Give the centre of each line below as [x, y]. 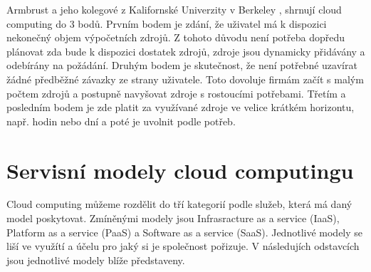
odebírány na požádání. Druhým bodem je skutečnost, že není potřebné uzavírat [182, 65]
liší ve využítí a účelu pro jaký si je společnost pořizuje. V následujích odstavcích [183, 246]
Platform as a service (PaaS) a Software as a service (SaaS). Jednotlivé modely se [185, 232]
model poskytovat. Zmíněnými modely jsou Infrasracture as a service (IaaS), [173, 218]
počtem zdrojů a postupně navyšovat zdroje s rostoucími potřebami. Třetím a [176, 93]
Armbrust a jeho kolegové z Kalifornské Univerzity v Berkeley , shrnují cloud [174, 9]
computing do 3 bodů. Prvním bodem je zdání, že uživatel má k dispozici [167, 23]
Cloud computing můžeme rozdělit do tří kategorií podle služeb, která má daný [179, 204]
